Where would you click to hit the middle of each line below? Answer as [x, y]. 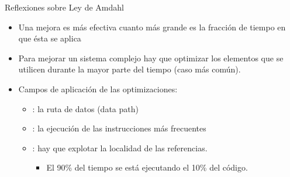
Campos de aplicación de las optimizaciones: [98, 88]
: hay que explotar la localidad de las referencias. [120, 147]
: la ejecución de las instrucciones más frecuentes [119, 128]
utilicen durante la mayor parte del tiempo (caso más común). [130, 69]
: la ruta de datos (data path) [85, 108]
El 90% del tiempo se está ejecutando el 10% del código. [147, 167]
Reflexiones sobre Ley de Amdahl [64, 7]
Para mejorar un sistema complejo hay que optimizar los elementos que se [151, 58]
